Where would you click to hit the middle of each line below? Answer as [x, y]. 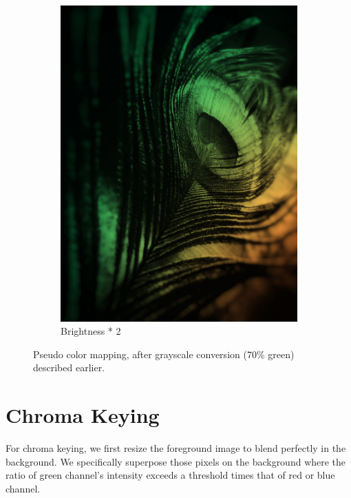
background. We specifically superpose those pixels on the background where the [176, 461]
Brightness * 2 [91, 331]
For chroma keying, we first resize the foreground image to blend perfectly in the [176, 448]
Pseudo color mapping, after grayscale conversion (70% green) [164, 354]
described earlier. [69, 367]
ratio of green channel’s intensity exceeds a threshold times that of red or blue [170, 475]
